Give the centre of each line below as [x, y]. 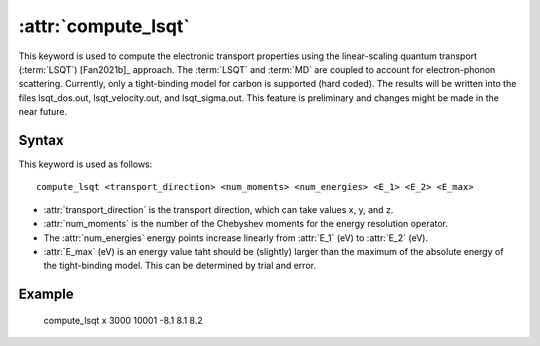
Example [46, 294]
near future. [43, 112]
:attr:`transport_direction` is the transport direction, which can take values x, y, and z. [218, 209]
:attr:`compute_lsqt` [104, 26]
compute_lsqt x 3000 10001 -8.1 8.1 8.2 [123, 320]
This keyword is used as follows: [85, 164]
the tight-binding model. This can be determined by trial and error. [180, 266]
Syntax [41, 140]
